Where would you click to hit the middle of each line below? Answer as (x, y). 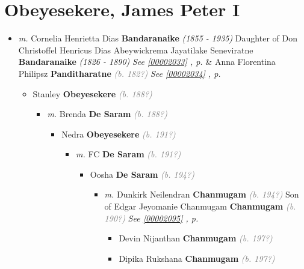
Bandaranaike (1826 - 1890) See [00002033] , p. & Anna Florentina (147, 62)
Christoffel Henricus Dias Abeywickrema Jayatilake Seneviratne (136, 50)
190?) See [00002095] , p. (151, 218)
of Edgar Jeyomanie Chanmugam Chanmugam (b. (200, 206)
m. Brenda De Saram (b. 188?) (107, 114)
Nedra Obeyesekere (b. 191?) (119, 134)
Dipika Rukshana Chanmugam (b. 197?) (197, 258)
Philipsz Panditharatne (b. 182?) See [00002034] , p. (119, 73)
